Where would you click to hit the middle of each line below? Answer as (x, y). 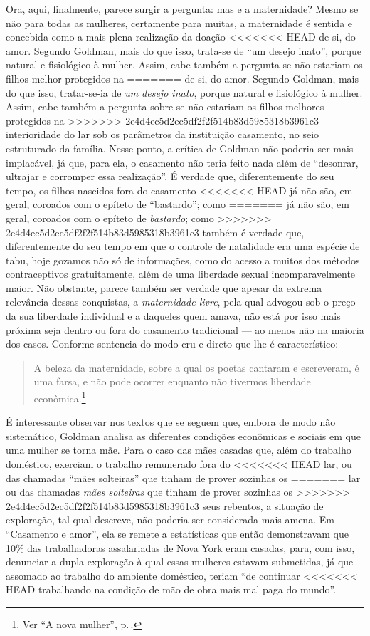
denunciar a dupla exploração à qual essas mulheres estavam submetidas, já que (180, 562)
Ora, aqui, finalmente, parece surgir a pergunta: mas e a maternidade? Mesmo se (182, 9)
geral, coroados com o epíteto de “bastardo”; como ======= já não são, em (178, 204)
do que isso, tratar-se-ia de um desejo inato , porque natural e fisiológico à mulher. (184, 92)
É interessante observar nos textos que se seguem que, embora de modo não (171, 422)
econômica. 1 (60, 397)
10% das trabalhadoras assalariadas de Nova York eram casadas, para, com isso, (180, 547)
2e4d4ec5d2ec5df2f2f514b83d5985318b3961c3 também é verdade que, (155, 232)
